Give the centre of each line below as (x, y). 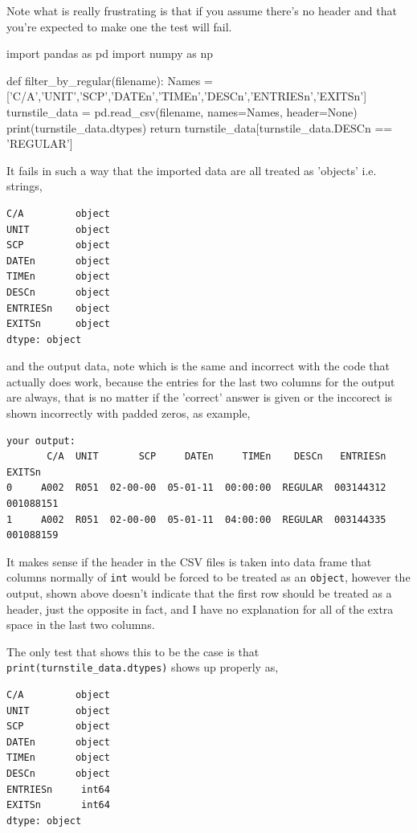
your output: (41, 441)
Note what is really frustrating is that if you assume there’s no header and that (202, 10)
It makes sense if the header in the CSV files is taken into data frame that (189, 561)
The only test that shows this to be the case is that (133, 651)
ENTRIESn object (58, 308)
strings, (25, 186)
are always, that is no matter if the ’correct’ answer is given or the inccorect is (200, 397)
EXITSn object (58, 324)
